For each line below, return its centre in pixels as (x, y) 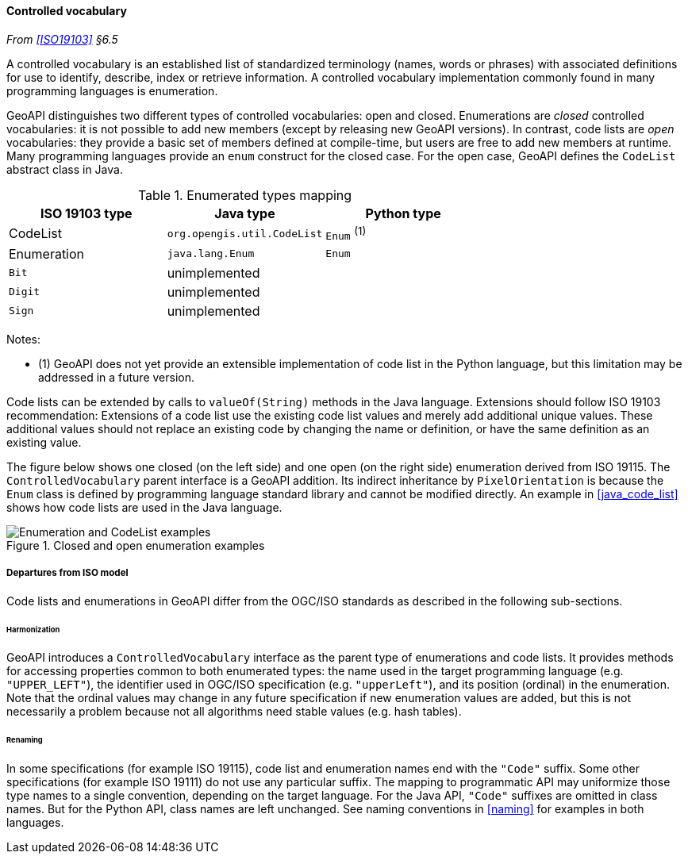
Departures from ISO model (67, 573)
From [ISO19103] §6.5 (62, 39)
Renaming (25, 740)
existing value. (44, 442)
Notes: (23, 339)
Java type (245, 213)
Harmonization (33, 629)
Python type (403, 213)
